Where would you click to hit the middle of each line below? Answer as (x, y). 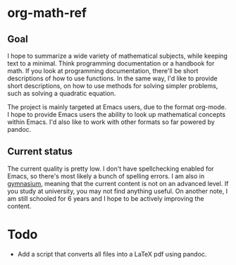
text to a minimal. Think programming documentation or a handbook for (111, 63)
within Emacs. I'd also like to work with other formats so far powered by (111, 122)
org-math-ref (47, 13)
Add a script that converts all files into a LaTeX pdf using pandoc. (112, 254)
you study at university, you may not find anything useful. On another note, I (117, 191)
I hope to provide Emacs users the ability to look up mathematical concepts (117, 115)
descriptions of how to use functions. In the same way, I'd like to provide (112, 78)
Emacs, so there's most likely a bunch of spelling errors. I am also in (106, 176)
